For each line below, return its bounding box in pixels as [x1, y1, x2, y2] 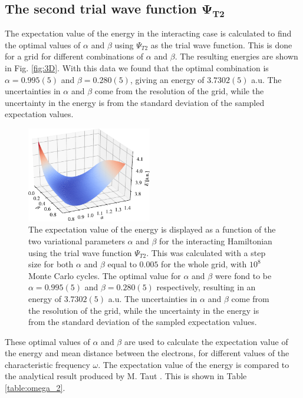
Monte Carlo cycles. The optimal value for [28, 269, 181, 281]
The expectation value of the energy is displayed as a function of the [28, 223, 276, 236]
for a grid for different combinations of [5, 50, 144, 62]
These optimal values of [5, 335, 90, 347]
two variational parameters [28, 234, 125, 247]
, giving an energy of [130, 73, 205, 85]
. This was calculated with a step [146, 246, 266, 258]
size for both [28, 258, 74, 270]
